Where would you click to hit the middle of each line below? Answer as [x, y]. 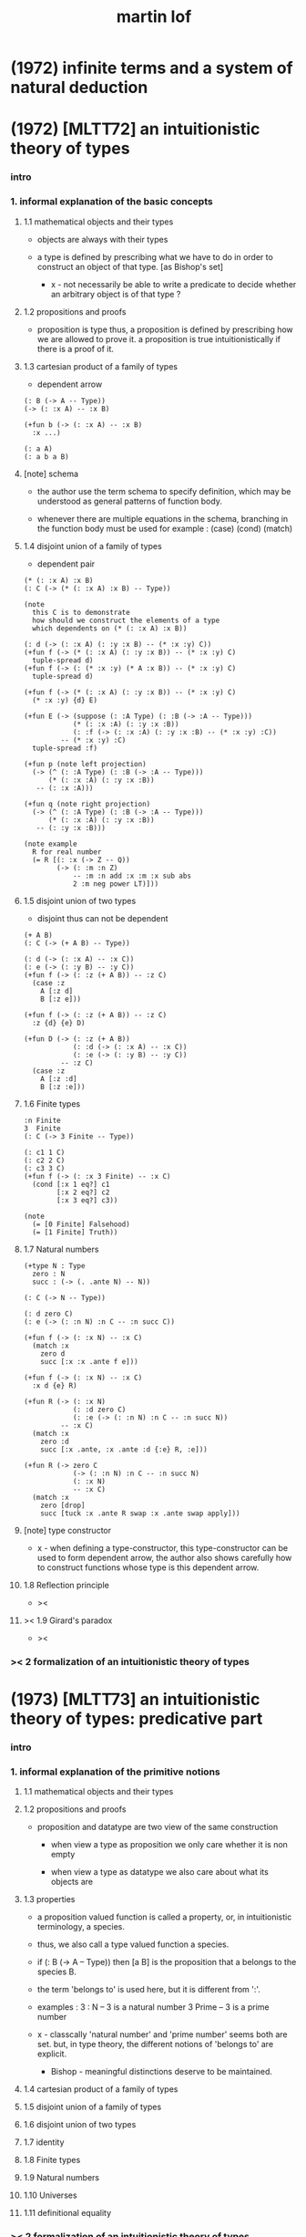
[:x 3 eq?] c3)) [87, 1200]
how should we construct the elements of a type [126, 620]
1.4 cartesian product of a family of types [101, 2089]
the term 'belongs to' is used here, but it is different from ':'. [148, 1989]
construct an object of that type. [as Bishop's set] [130, 266]
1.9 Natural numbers [61, 2177]
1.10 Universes [50, 2195]
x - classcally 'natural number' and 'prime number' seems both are [162, 2034]
